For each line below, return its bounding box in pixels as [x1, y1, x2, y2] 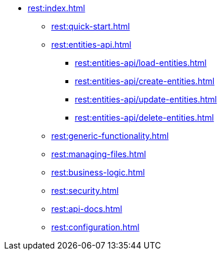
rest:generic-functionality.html [51, 131, 169, 141]
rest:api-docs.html [51, 204, 122, 214]
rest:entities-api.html [51, 39, 131, 49]
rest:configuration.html [51, 222, 140, 232]
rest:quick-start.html [51, 21, 130, 31]
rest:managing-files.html [51, 149, 146, 159]
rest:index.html [28, 3, 85, 13]
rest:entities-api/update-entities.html [75, 94, 217, 104]
